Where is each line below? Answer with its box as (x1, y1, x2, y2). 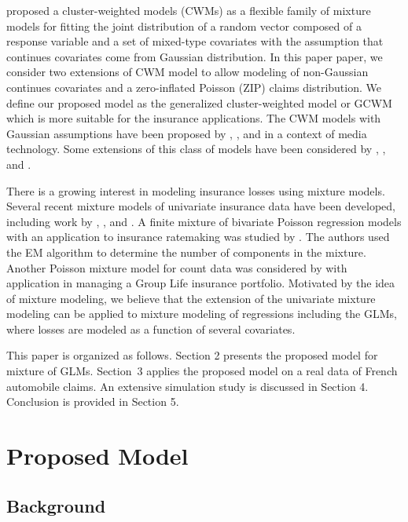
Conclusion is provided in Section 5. (6, 393, 179, 410)
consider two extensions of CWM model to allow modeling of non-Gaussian (6, 64, 369, 80)
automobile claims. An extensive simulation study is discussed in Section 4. (6, 378, 369, 394)
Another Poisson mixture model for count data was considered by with (6, 259, 347, 276)
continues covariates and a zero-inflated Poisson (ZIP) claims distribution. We (6, 78, 381, 95)
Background (6, 493, 106, 517)
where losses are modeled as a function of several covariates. (6, 320, 296, 337)
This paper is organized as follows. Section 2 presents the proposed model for (6, 347, 378, 363)
